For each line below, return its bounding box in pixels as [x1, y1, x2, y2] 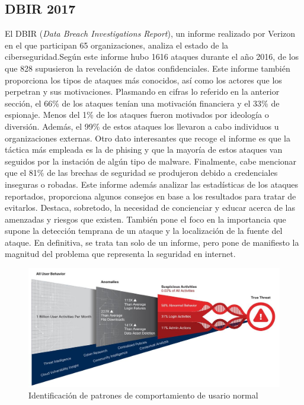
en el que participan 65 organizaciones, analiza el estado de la [5, 38, 229, 51]
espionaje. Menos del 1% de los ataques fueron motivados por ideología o [5, 108, 269, 121]
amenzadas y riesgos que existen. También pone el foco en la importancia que [5, 213, 286, 225]
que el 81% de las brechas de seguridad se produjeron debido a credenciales [5, 166, 278, 179]
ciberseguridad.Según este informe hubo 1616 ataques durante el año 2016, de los [5, 50, 299, 63]
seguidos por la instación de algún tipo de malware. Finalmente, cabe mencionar [5, 155, 297, 167]
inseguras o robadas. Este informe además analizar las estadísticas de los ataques [5, 178, 299, 190]
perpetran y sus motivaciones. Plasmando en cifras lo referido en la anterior [5, 85, 280, 98]
